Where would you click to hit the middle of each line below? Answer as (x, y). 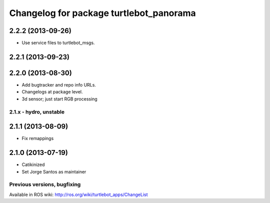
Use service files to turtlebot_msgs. (58, 43)
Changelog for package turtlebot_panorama (102, 13)
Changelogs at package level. (52, 92)
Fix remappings (38, 138)
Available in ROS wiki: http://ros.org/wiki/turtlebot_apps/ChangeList (78, 194)
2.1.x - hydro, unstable (37, 111)
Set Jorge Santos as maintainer (54, 171)
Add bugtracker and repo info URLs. (59, 84)
